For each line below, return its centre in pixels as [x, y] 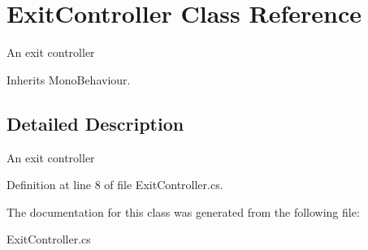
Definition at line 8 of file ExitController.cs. [115, 185]
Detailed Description [95, 123]
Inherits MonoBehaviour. [69, 79]
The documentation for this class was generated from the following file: [183, 211]
